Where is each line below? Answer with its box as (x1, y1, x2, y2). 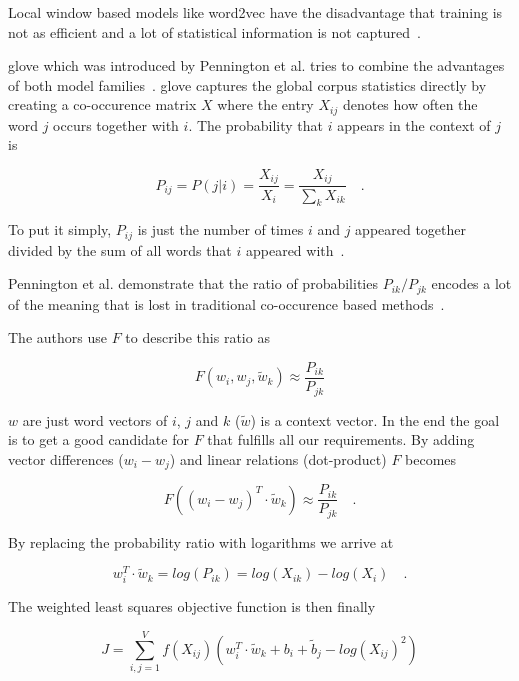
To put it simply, (8, 219, 112, 240)
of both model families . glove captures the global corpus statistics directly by (8, 74, 487, 95)
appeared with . (245, 239, 345, 260)
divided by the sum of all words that (8, 239, 232, 260)
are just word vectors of (22, 409, 168, 430)
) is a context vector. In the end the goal (250, 409, 500, 430)
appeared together (355, 219, 467, 240)
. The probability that (188, 114, 323, 135)
